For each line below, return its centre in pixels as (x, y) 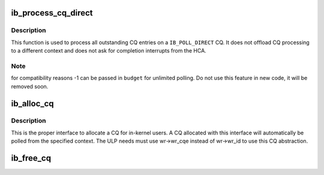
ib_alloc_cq (32, 104)
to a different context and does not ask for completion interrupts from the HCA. (109, 51)
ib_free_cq (31, 158)
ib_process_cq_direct (52, 13)
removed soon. (30, 86)
